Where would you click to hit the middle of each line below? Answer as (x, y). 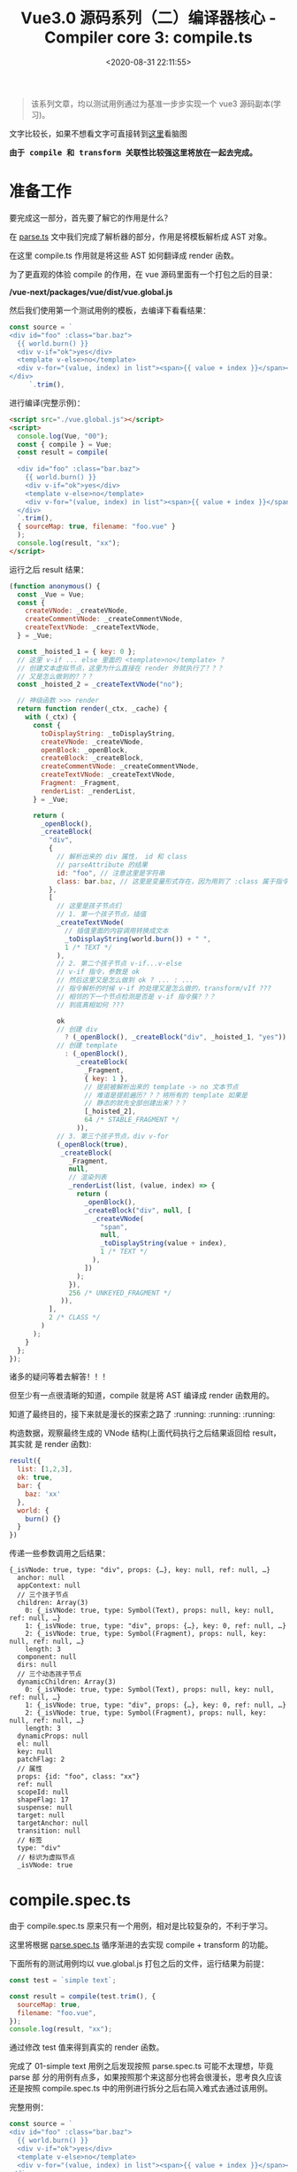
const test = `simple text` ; (63, 1981)
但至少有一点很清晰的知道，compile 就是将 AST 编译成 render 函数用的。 (141, 1396)
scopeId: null (43, 1792)
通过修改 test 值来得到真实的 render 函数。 (87, 2047)
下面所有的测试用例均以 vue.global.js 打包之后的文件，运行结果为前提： (139, 1964)
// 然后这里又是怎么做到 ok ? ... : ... (125, 980)
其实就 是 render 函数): (50, 1444)
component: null (47, 1657)
